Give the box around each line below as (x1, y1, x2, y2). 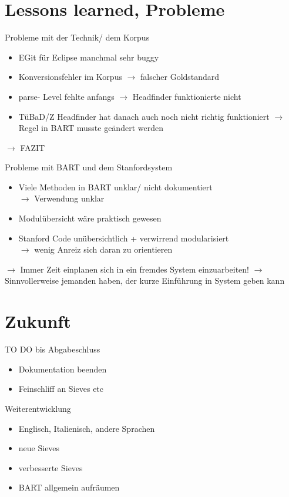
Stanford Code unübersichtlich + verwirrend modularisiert (18, 231, 229, 244)
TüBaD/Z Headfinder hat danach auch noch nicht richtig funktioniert (18, 110, 270, 122)
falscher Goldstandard (140, 70, 220, 83)
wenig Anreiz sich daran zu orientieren (34, 243, 173, 256)
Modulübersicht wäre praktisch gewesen (18, 212, 162, 224)
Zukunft (5, 309, 71, 333)
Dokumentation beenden (18, 362, 107, 375)
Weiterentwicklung (5, 402, 71, 414)
